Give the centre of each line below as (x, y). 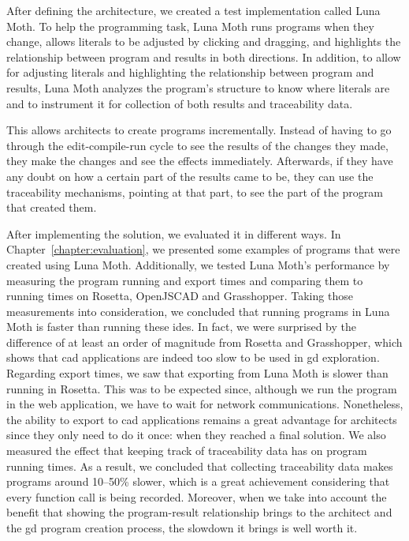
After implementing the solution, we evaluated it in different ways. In (174, 233)
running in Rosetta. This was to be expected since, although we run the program (202, 388)
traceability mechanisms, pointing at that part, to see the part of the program (195, 192)
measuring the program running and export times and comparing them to (185, 280)
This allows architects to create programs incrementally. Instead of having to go (199, 130)
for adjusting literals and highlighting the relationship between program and (190, 72)
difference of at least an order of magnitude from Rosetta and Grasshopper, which (204, 342)
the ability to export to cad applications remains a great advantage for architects (202, 419)
